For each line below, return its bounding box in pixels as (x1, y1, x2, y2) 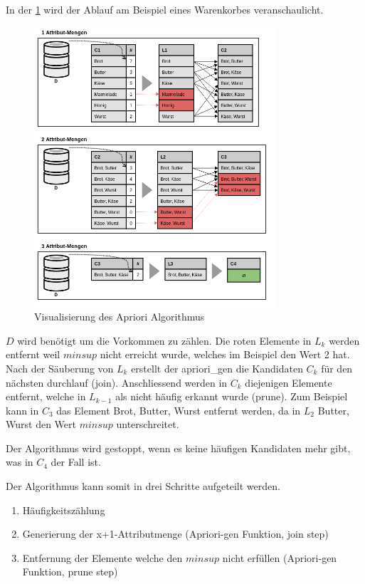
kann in (6, 402, 39, 417)
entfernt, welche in (6, 389, 86, 404)
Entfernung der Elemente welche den (22, 550, 183, 565)
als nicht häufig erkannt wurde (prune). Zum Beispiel (115, 389, 348, 404)
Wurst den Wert (6, 417, 76, 432)
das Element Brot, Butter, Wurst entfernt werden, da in (56, 402, 301, 417)
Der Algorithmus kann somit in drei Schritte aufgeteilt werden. (6, 479, 280, 494)
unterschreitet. (116, 417, 179, 432)
